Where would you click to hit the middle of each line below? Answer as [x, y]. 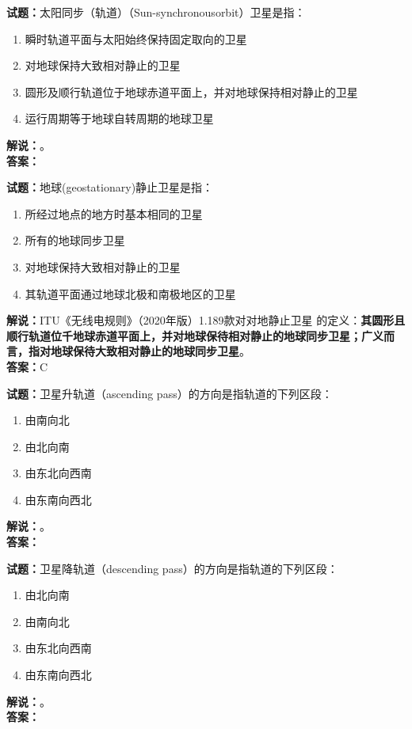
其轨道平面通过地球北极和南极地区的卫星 [130, 293]
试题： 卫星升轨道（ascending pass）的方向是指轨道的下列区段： [170, 393]
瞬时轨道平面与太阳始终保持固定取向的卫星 [136, 38]
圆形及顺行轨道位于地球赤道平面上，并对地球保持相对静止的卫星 [191, 91]
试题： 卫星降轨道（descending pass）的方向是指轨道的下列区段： [172, 568]
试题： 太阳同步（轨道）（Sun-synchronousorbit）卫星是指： [156, 12]
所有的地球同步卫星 [75, 240]
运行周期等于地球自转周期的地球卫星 [119, 118]
